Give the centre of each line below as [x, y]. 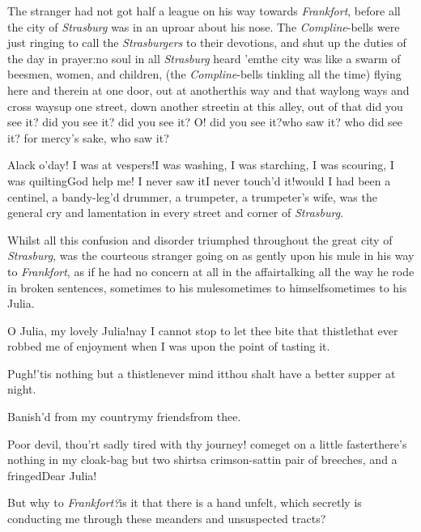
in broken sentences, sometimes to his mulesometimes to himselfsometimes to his [207, 287]
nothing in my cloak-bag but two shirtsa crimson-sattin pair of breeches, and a [202, 460]
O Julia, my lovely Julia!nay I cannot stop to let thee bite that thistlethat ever [203, 330]
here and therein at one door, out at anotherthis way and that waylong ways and [208, 89]
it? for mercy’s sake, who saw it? [88, 137]
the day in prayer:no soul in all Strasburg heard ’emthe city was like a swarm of [204, 58]
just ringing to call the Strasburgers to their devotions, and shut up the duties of [207, 43]
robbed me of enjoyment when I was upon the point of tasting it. [169, 346]
